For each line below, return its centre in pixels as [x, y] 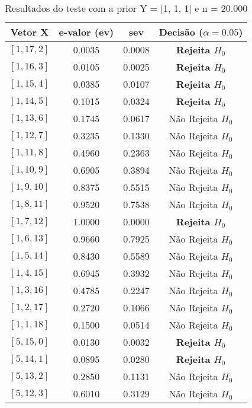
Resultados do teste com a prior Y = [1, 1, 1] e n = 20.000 [126, 8]
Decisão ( [181, 32]
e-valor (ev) [86, 32]
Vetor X [30, 32]
